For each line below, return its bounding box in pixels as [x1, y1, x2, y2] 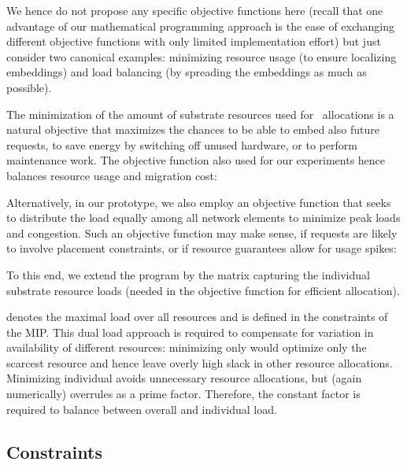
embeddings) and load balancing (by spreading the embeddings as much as [6, 64, 367, 80]
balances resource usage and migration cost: [6, 167, 217, 183]
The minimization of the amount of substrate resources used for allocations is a [6, 105, 394, 122]
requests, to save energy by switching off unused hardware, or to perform [6, 136, 357, 153]
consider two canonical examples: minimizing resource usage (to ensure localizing [6, 48, 397, 65]
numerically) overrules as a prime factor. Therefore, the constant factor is [6, 386, 361, 402]
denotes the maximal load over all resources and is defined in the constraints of [6, 308, 388, 325]
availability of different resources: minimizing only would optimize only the [6, 339, 367, 356]
